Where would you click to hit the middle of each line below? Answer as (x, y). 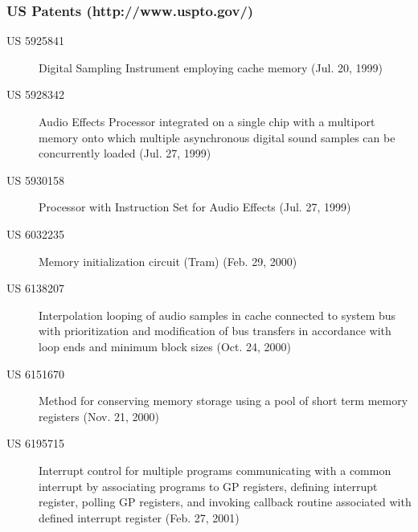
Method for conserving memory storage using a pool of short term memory (223, 401)
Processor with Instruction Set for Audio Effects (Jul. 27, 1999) (195, 207)
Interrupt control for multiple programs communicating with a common (215, 470)
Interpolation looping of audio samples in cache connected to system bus (217, 315)
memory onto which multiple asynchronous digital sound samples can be (217, 137)
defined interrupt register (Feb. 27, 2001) (139, 517)
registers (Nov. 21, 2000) (99, 416)
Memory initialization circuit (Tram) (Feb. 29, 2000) (168, 261)
